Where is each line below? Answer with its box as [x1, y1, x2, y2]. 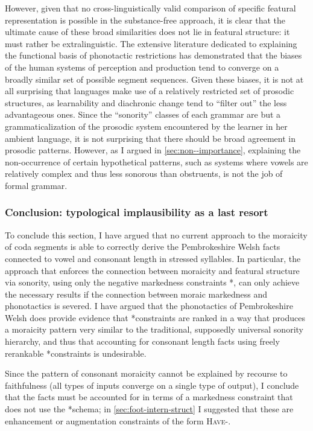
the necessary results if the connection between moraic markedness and [5, 287, 267, 300]
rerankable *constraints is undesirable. [5, 346, 147, 359]
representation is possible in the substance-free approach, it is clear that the [5, 13, 286, 26]
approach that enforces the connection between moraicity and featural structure [5, 264, 300, 276]
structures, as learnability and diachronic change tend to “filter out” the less [5, 96, 287, 109]
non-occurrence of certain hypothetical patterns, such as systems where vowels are [5, 155, 308, 168]
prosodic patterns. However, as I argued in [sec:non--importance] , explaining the [5, 144, 301, 156]
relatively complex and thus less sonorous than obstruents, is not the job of [5, 167, 283, 180]
